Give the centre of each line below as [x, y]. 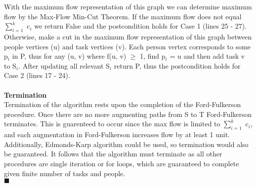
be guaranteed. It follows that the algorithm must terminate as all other [113, 154]
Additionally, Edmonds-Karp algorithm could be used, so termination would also [126, 144]
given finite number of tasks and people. [65, 173]
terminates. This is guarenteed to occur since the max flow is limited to [112, 124]
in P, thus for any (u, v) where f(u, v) [69, 56]
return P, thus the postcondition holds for [177, 65]
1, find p [153, 56]
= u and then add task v [207, 56]
